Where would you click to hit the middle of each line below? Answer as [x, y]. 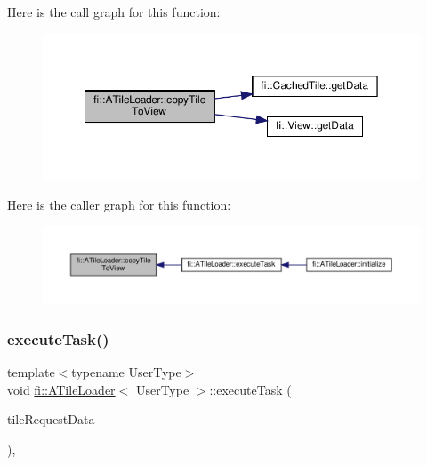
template [31, 371]
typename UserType [126, 371]
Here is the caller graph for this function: [119, 204]
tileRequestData [51, 419]
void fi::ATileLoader [61, 389]
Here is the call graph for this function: [114, 12]
